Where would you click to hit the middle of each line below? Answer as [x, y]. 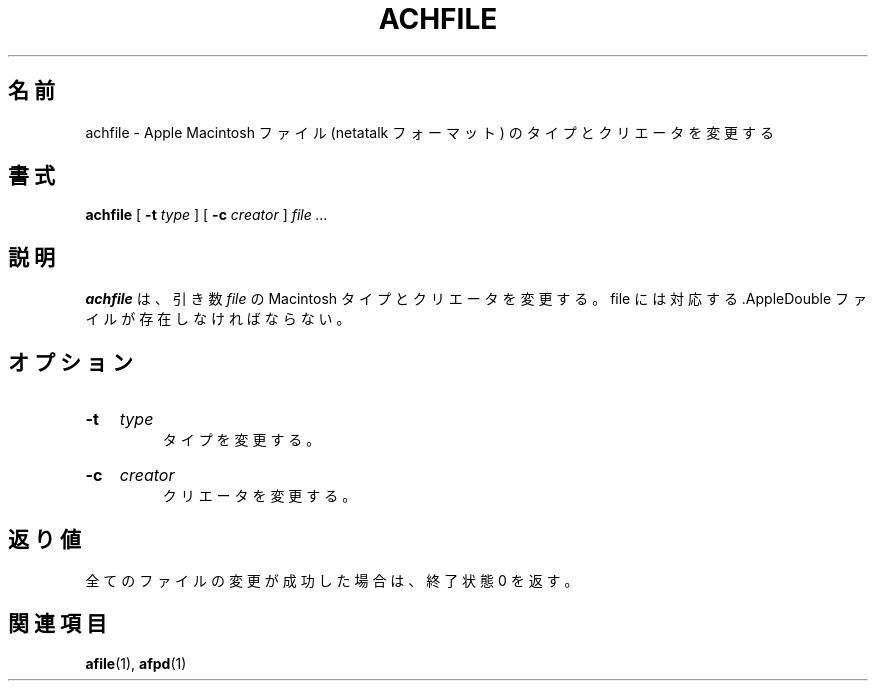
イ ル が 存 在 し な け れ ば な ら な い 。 [218, 319]
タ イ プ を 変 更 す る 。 [241, 440]
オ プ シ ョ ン [70, 362]
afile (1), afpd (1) [136, 663]
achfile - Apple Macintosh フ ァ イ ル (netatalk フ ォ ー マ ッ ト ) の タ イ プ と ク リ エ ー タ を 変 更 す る [429, 132]
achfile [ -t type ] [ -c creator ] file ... [206, 215]
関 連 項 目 [57, 624]
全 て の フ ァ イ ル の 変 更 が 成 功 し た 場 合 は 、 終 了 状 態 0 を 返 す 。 [332, 580]
